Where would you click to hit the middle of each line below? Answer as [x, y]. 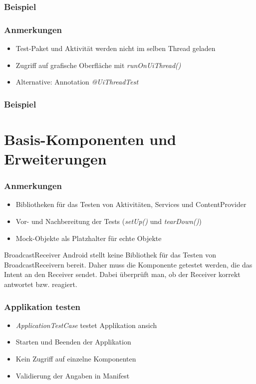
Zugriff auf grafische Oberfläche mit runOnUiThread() [98, 65]
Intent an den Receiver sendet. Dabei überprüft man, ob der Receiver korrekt [122, 274]
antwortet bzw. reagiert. [41, 284]
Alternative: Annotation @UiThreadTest [77, 82]
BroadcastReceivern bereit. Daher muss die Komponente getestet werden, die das [128, 264]
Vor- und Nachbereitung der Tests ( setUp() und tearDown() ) [109, 221]
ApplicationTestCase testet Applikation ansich [86, 325]
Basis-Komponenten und [90, 139]
